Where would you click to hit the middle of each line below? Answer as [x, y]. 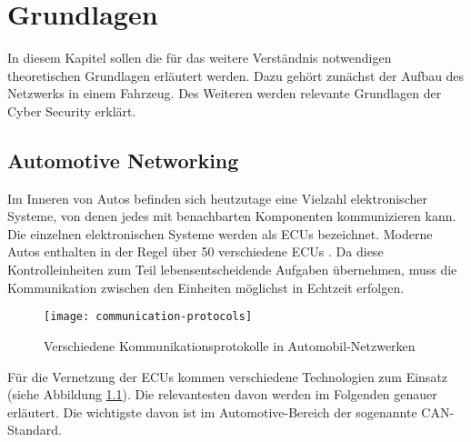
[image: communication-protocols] [148, 317]
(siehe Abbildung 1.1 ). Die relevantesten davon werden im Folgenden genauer [222, 394]
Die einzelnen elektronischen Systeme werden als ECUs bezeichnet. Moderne [220, 233]
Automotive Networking [123, 160]
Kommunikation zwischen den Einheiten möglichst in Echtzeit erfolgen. [206, 287]
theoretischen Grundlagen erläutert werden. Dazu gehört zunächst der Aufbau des [236, 75]
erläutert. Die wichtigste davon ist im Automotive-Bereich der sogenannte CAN [229, 412]
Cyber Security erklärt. [72, 110]
